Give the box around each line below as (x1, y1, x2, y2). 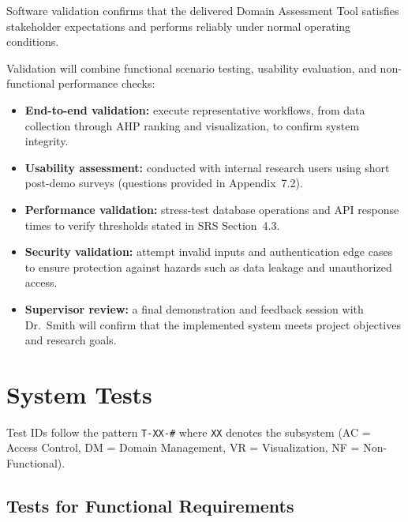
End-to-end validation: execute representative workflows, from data (24, 101, 365, 118)
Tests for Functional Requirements (6, 494, 294, 518)
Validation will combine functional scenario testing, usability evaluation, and (6, 59, 376, 76)
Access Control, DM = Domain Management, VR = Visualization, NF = (6, 439, 360, 456)
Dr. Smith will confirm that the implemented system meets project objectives (24, 316, 401, 332)
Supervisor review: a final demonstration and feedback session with (24, 300, 364, 317)
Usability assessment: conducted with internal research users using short (24, 159, 390, 175)
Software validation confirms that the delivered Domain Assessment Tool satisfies (6, 2, 399, 18)
